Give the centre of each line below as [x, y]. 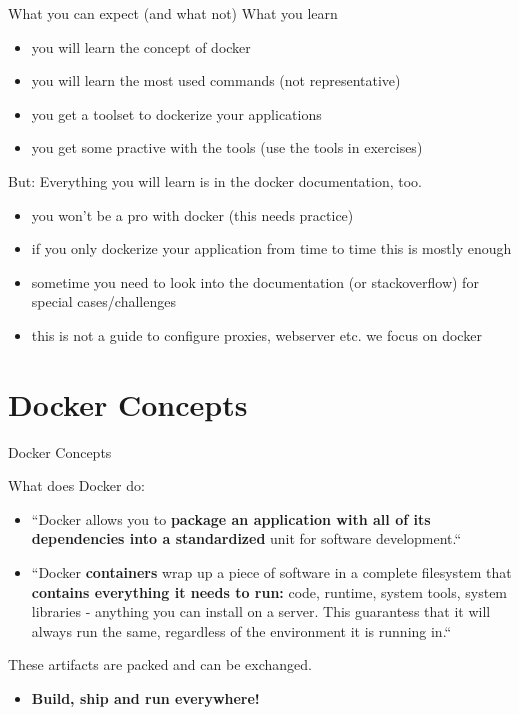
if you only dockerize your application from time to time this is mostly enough [271, 248]
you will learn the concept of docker [141, 46]
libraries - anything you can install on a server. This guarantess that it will [261, 611]
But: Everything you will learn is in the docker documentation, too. [215, 180]
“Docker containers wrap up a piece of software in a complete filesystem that [271, 572]
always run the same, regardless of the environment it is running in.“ [241, 630]
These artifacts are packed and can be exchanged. [160, 664]
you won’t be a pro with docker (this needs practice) [192, 214]
